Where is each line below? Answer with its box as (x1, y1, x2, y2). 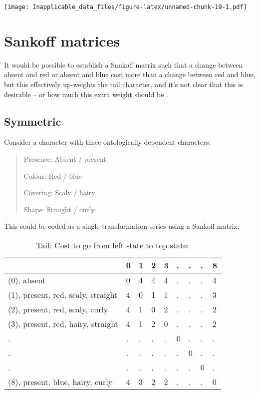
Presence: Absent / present (23, 153, 106, 164)
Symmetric (4, 113, 61, 129)
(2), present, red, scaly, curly (8, 303, 108, 315)
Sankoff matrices (4, 30, 120, 51)
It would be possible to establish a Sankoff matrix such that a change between (4, 59, 243, 70)
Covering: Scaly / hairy (23, 187, 95, 198)
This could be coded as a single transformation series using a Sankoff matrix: (4, 221, 240, 231)
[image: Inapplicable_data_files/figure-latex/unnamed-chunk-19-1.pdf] (4, 4, 247, 11)
